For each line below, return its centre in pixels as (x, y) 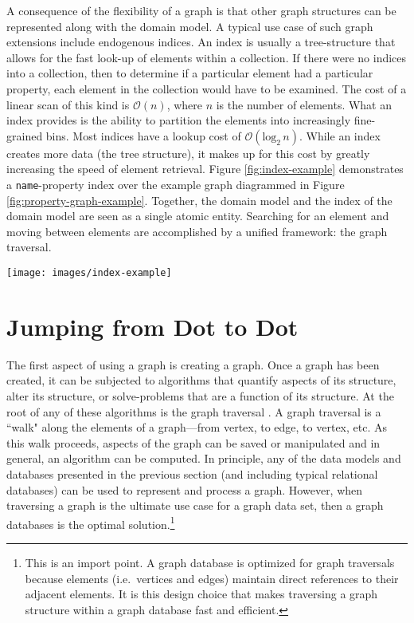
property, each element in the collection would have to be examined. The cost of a (207, 88)
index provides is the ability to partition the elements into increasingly (179, 120)
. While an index (340, 135)
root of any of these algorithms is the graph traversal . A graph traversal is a (194, 411)
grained (25, 135)
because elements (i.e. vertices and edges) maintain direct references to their (212, 578)
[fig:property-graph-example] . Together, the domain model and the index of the (199, 200)
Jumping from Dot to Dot (152, 326)
